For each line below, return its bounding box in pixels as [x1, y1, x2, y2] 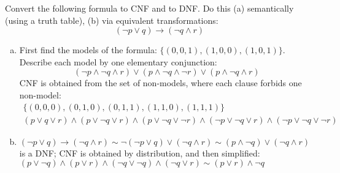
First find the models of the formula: [19, 43, 157, 56]
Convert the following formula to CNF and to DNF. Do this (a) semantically [5, 2, 294, 14]
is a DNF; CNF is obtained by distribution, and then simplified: [19, 146, 260, 159]
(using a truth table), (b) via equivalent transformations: [5, 13, 218, 26]
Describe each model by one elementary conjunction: [19, 55, 217, 68]
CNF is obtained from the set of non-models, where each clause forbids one [19, 76, 302, 89]
